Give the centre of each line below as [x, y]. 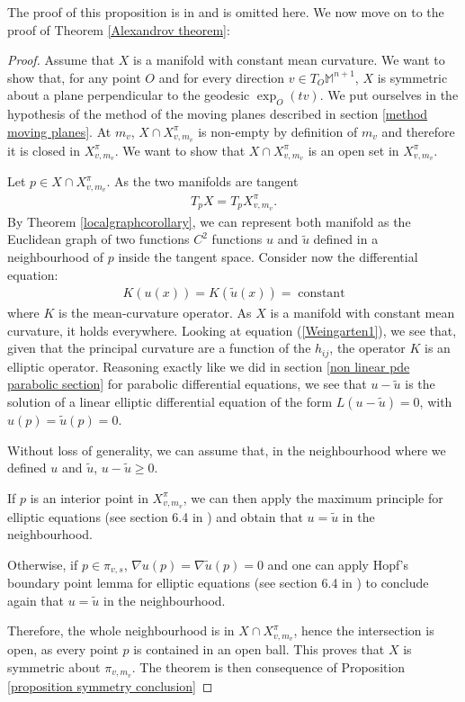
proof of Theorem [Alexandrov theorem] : [119, 29]
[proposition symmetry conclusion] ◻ [110, 685]
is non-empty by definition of [278, 131]
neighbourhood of [56, 256]
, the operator [367, 348]
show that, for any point [74, 77]
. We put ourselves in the [389, 95]
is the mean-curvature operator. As [155, 313]
